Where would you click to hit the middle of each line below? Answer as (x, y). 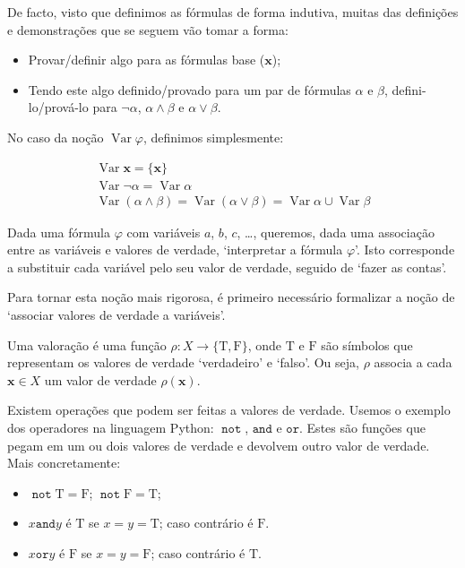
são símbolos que (367, 344)
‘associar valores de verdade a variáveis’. (116, 315)
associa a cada (413, 362)
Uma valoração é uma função (87, 344)
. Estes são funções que (362, 427)
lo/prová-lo (58, 107)
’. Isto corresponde (405, 250)
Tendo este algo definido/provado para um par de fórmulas (189, 89)
